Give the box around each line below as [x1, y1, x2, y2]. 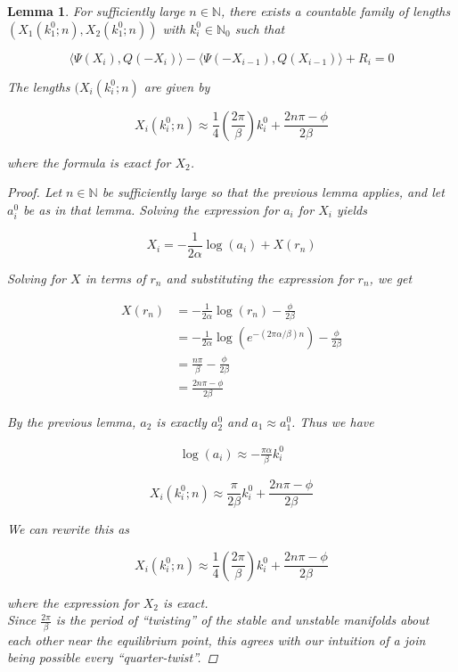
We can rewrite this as [7, 520, 130, 538]
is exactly [156, 412, 207, 430]
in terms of [85, 269, 146, 287]
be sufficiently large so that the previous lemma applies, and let [102, 183, 445, 201]
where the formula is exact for [7, 152, 171, 171]
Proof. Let [7, 183, 62, 201]
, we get [369, 269, 413, 287]
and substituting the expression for [166, 269, 354, 287]
